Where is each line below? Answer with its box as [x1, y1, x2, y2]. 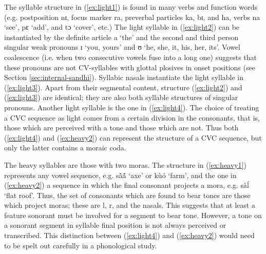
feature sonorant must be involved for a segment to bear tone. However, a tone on [4, 209, 262, 220]
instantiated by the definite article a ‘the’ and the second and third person [4, 31, 239, 42]
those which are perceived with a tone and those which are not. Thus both [4, 122, 239, 133]
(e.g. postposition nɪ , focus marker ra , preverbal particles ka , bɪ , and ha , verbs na [4, 11, 260, 22]
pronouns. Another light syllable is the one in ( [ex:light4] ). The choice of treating [4, 102, 259, 112]
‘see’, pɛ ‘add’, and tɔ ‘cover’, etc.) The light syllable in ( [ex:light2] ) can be [4, 22, 240, 32]
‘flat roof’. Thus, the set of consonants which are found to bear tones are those [4, 189, 251, 200]
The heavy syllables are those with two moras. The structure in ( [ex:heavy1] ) [4, 159, 246, 170]
